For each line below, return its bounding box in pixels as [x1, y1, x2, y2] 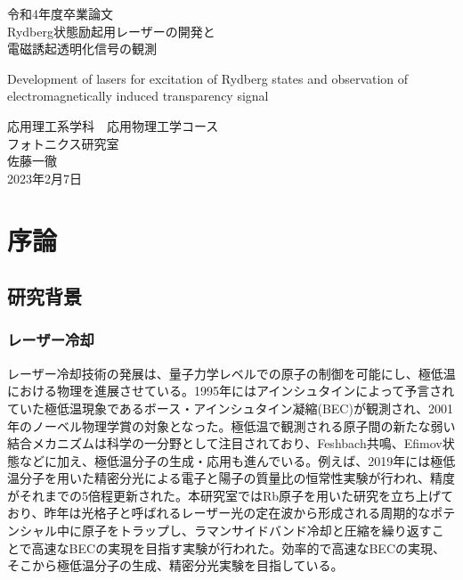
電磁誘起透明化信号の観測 [7, 39, 157, 58]
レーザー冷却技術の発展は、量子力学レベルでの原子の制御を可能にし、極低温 [7, 364, 456, 382]
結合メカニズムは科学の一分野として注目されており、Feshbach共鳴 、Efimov [7, 434, 443, 453]
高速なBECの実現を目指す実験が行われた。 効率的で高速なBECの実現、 [31, 538, 445, 557]
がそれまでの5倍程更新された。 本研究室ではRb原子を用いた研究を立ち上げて [7, 486, 454, 504]
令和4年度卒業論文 [7, 4, 113, 22]
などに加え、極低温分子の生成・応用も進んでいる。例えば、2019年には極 [20, 451, 443, 470]
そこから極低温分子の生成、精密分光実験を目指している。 [7, 556, 344, 575]
